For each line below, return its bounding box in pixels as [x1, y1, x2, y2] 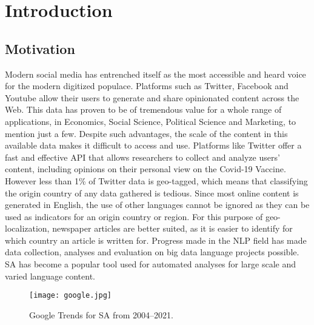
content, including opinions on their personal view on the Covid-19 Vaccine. [5, 162, 286, 175]
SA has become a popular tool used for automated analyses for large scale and [5, 258, 296, 270]
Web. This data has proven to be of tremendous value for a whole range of [5, 103, 282, 116]
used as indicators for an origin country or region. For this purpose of [5, 210, 263, 223]
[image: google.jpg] [29, 291, 112, 300]
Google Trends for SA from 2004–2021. [29, 308, 173, 321]
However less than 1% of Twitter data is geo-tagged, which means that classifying [5, 174, 308, 187]
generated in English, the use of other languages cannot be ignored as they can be [5, 198, 310, 211]
